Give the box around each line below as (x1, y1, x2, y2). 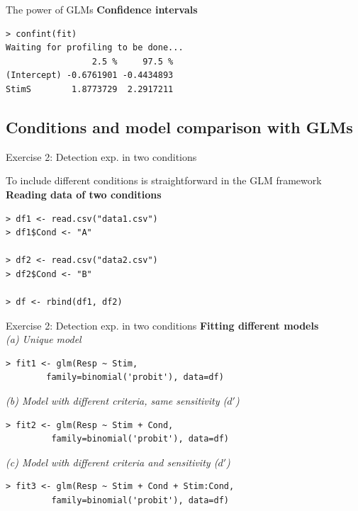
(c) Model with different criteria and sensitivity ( (6, 454, 218, 469)
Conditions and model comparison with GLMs (6, 116, 353, 137)
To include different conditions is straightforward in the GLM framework (6, 173, 322, 188)
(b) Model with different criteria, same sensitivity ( (6, 393, 228, 408)
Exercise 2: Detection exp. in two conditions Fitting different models (6, 318, 319, 332)
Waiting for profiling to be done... (6, 43, 184, 53)
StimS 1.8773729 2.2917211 (6, 84, 174, 94)
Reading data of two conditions (6, 186, 162, 201)
